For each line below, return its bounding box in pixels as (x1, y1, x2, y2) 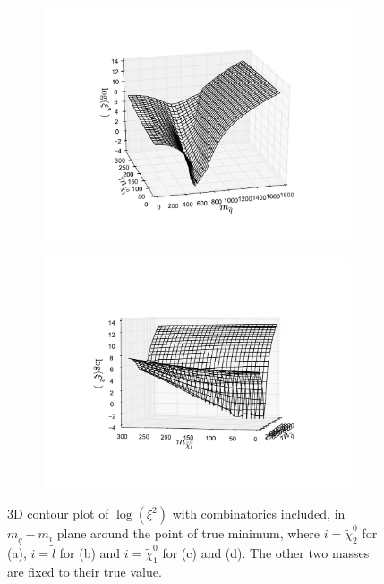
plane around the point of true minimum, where (56, 524, 320, 543)
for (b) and (59, 544, 121, 562)
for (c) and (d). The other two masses (162, 544, 370, 562)
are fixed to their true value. (7, 562, 162, 580)
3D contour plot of (7, 504, 109, 523)
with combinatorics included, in (172, 504, 346, 523)
